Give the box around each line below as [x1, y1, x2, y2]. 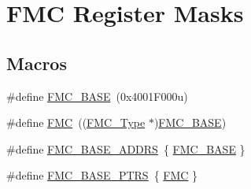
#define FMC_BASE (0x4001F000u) [6, 87, 188, 104]
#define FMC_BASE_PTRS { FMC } [6, 167, 198, 183]
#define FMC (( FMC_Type [6, 114, 146, 131]
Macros [6, 50, 67, 75]
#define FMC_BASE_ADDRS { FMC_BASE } [6, 140, 245, 157]
